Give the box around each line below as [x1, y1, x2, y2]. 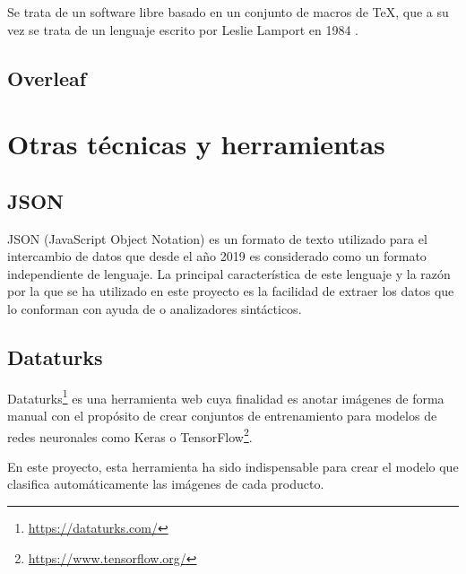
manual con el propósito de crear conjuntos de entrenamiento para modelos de [7, 405, 437, 424]
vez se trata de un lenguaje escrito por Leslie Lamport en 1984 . [7, 20, 358, 39]
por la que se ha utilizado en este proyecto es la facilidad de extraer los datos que [7, 282, 454, 300]
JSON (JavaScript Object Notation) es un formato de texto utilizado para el [7, 229, 427, 248]
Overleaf [7, 64, 87, 91]
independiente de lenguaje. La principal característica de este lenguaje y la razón [7, 264, 451, 283]
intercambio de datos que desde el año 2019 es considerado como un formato [7, 247, 427, 265]
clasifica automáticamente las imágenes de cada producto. [7, 474, 324, 493]
